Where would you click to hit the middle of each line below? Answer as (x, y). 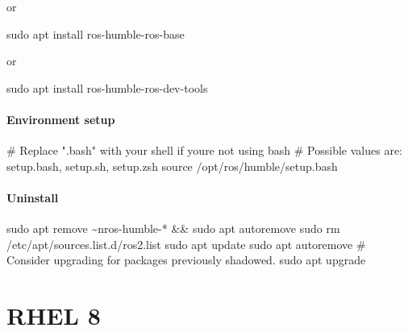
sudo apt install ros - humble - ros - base (96, 33)
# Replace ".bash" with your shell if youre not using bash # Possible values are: (205, 150)
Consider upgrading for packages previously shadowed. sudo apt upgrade (186, 260)
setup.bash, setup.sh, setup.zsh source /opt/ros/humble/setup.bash (172, 166)
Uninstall (33, 197)
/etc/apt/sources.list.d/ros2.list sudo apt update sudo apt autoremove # (186, 244)
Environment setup (61, 119)
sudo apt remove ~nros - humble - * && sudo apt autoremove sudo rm (173, 228)
